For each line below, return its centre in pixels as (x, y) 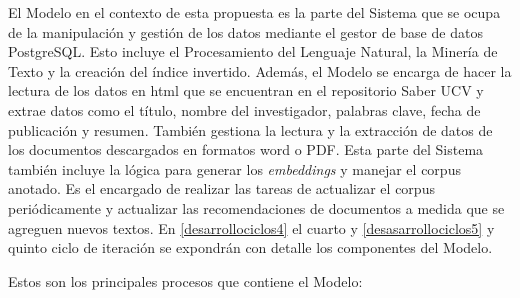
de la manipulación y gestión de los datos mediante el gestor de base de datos (245, 31)
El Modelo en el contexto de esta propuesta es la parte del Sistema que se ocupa (254, 12)
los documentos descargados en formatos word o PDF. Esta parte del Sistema (246, 149)
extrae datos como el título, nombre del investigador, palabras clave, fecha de (244, 109)
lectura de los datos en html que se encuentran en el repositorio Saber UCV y (246, 90)
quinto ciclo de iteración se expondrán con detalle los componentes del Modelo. (250, 247)
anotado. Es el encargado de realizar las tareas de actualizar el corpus (221, 188)
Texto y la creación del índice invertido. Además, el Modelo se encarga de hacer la (260, 70)
